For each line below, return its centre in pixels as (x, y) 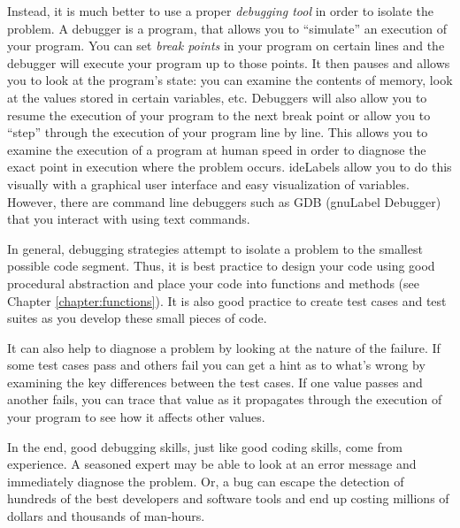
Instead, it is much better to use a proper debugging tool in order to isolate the (220, 11)
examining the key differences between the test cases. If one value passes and (215, 382)
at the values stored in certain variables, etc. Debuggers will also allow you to (217, 97)
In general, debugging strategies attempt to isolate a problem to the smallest (215, 248)
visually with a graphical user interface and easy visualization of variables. (208, 184)
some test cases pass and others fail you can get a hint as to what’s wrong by (216, 365)
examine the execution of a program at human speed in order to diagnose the (217, 149)
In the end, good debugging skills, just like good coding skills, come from (205, 446)
